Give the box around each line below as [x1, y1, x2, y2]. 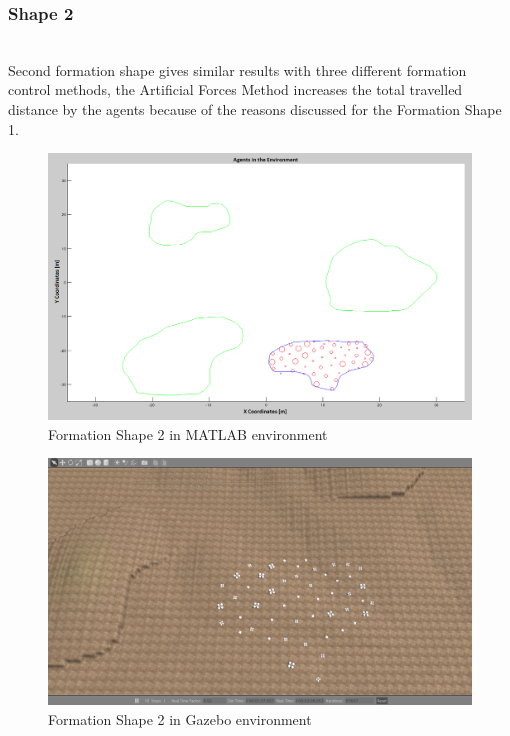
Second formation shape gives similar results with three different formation [8, 59, 467, 80]
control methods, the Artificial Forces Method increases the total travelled [8, 79, 463, 100]
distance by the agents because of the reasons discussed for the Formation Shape [8, 99, 502, 119]
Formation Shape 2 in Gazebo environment [48, 708, 312, 729]
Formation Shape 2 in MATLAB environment [48, 423, 328, 444]
